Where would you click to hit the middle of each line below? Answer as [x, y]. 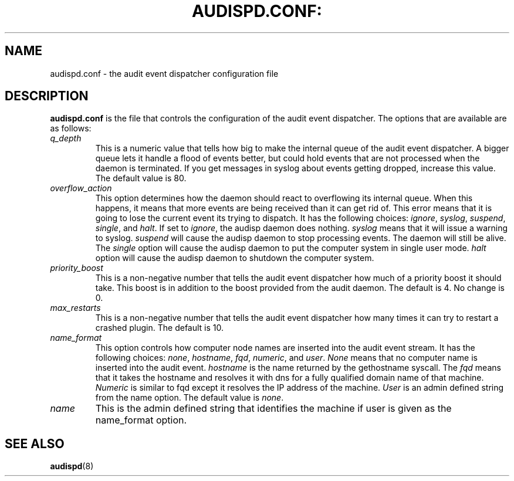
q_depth [66, 138]
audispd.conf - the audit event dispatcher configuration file [164, 73]
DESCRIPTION [47, 96]
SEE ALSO [35, 443]
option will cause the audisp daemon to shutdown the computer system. [235, 258]
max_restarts [75, 308]
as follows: [71, 128]
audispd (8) [72, 466]
